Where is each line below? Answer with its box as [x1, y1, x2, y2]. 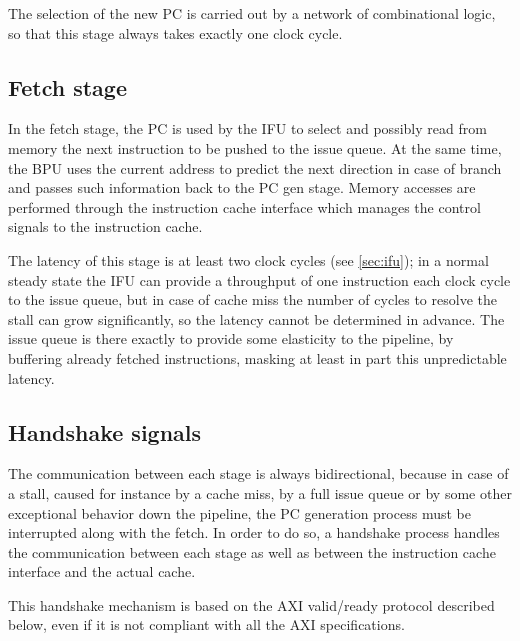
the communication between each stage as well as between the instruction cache [8, 541, 496, 562]
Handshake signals [8, 416, 202, 447]
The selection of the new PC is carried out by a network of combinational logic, [8, 3, 496, 23]
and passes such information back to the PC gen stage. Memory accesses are [8, 177, 476, 198]
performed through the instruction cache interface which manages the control [8, 196, 481, 217]
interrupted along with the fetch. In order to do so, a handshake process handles [8, 522, 500, 543]
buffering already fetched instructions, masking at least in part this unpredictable [8, 347, 507, 368]
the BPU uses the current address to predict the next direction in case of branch [8, 157, 502, 178]
